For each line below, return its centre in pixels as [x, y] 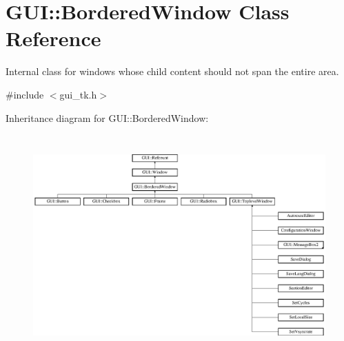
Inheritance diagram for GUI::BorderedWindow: [107, 117]
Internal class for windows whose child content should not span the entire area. [172, 71]
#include [25, 94]
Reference [53, 38]
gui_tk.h [78, 94]
